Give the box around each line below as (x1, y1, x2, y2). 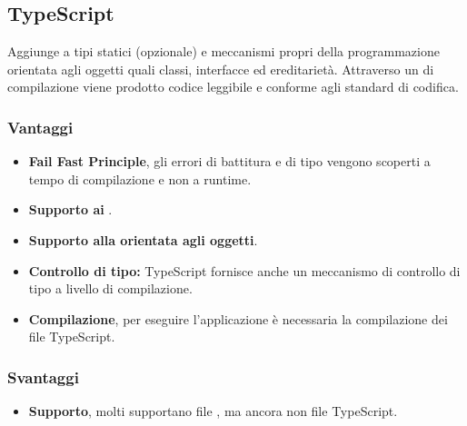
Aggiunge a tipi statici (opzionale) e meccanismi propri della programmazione (7, 42, 440, 61)
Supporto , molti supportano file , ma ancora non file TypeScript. (28, 401, 398, 421)
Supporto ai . (28, 200, 113, 219)
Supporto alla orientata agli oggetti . (28, 230, 258, 249)
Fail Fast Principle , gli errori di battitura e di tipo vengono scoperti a (28, 152, 431, 171)
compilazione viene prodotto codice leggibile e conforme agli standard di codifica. (7, 77, 459, 96)
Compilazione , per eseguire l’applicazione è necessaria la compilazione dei (28, 309, 448, 328)
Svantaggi (7, 365, 79, 388)
